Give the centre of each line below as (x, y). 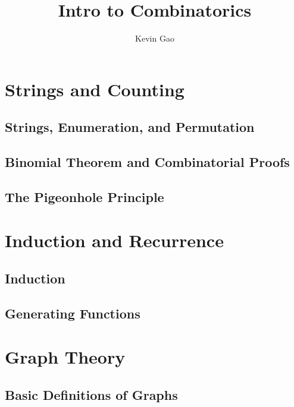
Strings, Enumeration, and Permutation (130, 127)
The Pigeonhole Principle (85, 196)
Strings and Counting (95, 89)
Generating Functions (73, 313)
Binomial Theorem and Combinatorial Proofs (147, 162)
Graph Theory (65, 357)
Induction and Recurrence (114, 240)
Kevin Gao (155, 38)
